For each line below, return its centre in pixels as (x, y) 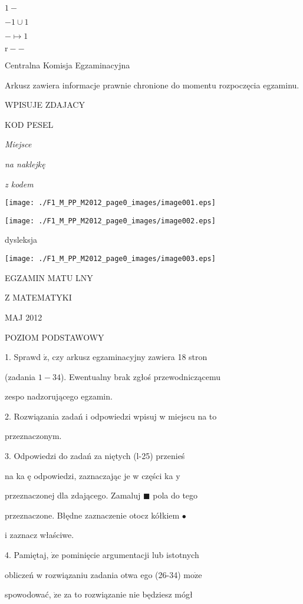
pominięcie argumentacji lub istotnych (130, 555)
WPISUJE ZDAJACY (45, 105)
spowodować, (28, 594)
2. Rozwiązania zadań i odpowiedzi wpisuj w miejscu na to (111, 416)
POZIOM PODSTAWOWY (55, 337)
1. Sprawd (23, 357)
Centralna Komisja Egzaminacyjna (67, 65)
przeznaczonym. (33, 436)
